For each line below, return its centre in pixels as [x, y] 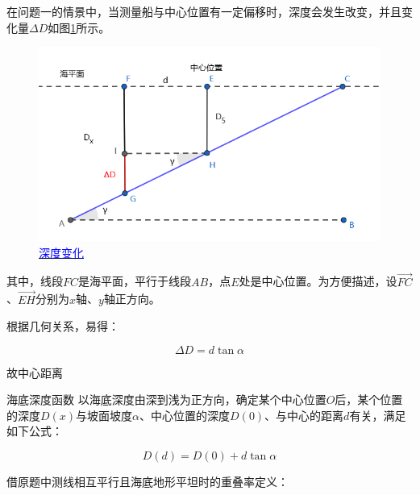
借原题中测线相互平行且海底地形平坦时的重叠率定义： [148, 482]
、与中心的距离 [304, 415]
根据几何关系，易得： [63, 326]
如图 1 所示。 [79, 27]
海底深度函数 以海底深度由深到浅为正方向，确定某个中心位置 [166, 399]
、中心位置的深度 [185, 415]
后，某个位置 [369, 399]
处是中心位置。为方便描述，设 [318, 281]
